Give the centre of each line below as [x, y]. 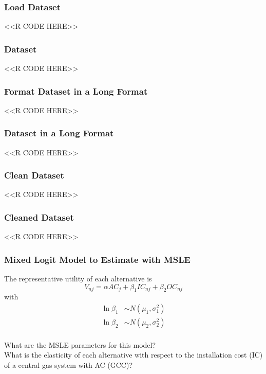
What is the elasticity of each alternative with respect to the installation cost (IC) [134, 355]
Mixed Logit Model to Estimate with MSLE [97, 259]
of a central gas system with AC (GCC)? [68, 364]
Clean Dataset [34, 175]
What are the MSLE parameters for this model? [80, 344]
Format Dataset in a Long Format [76, 91]
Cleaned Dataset [39, 217]
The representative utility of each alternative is [78, 279]
